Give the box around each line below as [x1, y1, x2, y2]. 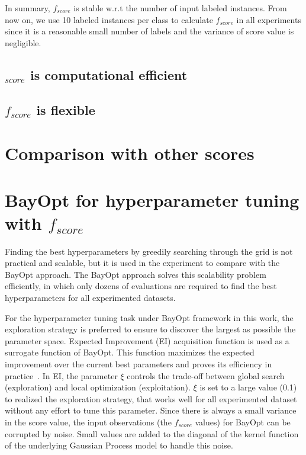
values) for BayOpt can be [195, 415, 291, 428]
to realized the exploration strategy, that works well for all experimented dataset [5, 392, 297, 405]
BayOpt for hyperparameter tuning [5, 187, 299, 212]
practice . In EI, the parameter [5, 369, 118, 382]
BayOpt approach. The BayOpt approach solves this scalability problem [5, 268, 266, 280]
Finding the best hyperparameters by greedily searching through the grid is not [5, 245, 293, 257]
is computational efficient [30, 65, 188, 84]
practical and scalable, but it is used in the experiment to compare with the [5, 257, 280, 269]
